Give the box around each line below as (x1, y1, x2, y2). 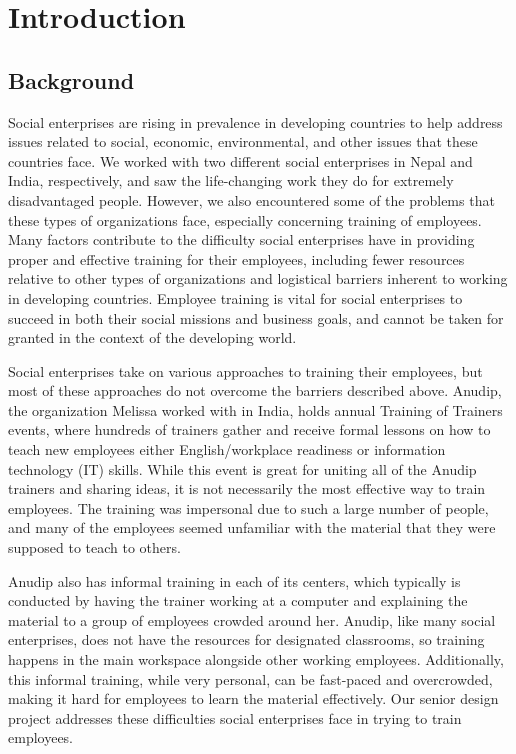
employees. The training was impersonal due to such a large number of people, (8, 497, 489, 518)
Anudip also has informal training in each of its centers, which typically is (8, 570, 461, 591)
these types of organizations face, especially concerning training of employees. (8, 209, 482, 230)
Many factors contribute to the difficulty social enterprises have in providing (8, 229, 475, 250)
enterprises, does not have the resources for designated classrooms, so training (8, 629, 485, 650)
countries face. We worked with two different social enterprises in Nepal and (8, 150, 473, 171)
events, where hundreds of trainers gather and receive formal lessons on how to (8, 419, 491, 440)
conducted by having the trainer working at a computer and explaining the (8, 590, 468, 611)
